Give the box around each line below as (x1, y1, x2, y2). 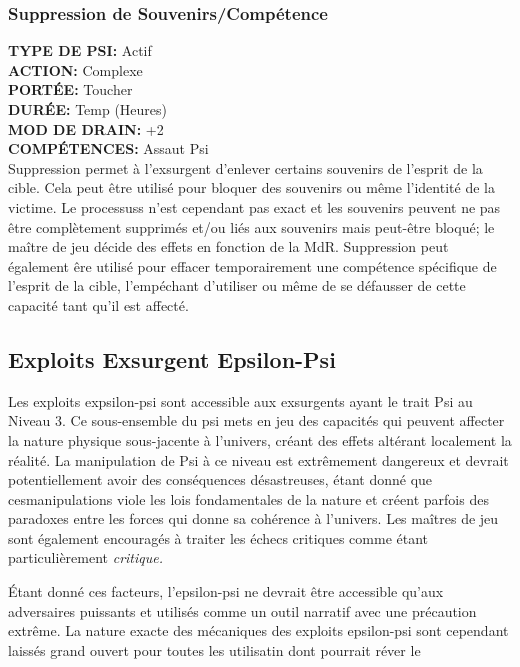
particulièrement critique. (8, 547, 163, 568)
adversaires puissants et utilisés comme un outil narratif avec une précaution (8, 600, 477, 621)
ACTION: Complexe (8, 59, 143, 80)
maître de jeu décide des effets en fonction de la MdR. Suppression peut (8, 236, 449, 257)
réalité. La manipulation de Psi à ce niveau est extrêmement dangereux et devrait (8, 449, 509, 470)
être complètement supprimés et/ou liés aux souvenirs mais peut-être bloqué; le (8, 216, 495, 237)
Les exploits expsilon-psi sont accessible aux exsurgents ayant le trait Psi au (8, 390, 473, 411)
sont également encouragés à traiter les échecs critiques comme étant (8, 527, 429, 548)
